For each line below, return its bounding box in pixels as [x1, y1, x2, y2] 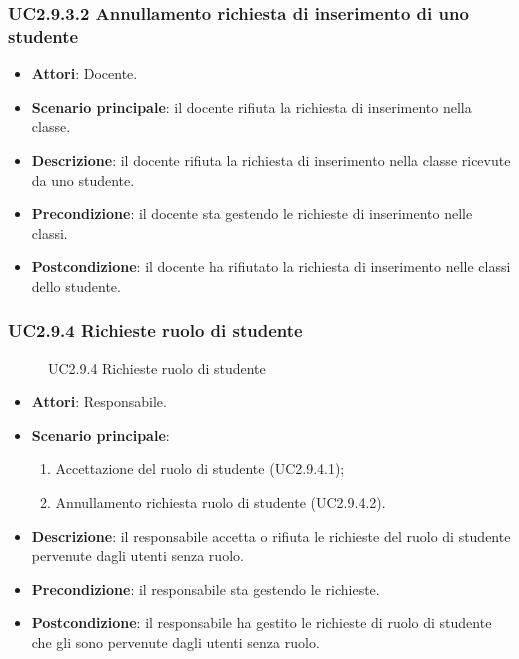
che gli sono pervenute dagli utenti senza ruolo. [31, 632, 320, 653]
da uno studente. [31, 169, 135, 190]
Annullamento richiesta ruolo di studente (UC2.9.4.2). [55, 492, 386, 513]
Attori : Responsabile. [31, 391, 167, 412]
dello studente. [31, 275, 121, 296]
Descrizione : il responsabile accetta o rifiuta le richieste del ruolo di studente [31, 525, 511, 546]
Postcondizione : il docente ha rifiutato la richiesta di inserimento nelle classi [31, 256, 511, 277]
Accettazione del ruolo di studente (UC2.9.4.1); [55, 458, 345, 479]
